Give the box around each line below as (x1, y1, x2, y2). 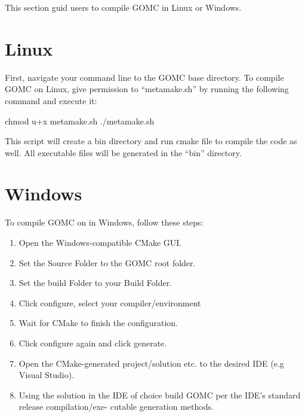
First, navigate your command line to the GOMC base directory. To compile (5, 71, 284, 83)
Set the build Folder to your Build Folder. (19, 276, 172, 289)
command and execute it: (5, 94, 97, 106)
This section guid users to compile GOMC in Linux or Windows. (5, 1, 242, 13)
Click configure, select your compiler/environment (19, 296, 201, 309)
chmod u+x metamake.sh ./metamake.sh (5, 114, 155, 127)
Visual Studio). (19, 369, 75, 381)
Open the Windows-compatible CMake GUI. (19, 236, 182, 248)
